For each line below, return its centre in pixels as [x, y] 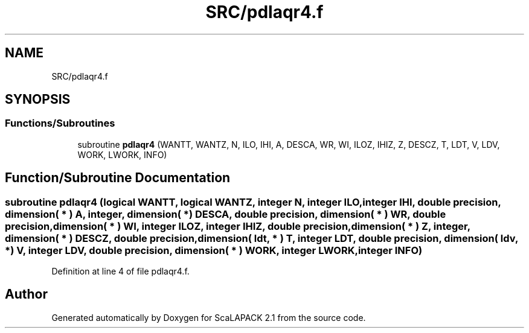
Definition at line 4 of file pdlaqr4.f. [120, 271]
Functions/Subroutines [60, 123]
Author [26, 294]
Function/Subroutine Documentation [118, 178]
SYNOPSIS [38, 100]
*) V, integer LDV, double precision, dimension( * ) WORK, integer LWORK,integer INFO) [214, 250]
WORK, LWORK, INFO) [122, 154]
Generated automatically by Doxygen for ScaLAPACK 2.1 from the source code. [209, 317]
